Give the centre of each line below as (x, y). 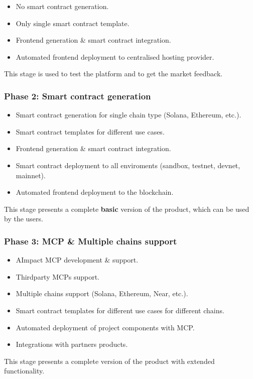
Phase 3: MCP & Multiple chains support (91, 241)
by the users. (24, 219)
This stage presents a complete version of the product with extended (109, 361)
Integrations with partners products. (72, 344)
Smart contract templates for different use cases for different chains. (120, 310)
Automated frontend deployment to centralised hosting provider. (115, 56)
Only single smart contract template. (73, 23)
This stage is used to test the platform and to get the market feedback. (113, 74)
